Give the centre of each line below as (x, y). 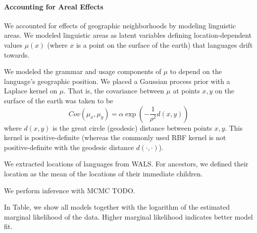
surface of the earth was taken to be (59, 100)
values (13, 44)
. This (234, 127)
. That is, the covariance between (114, 91)
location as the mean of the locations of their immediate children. (103, 173)
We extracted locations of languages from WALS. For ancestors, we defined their (126, 164)
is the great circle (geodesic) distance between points (132, 127)
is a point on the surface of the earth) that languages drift (164, 44)
